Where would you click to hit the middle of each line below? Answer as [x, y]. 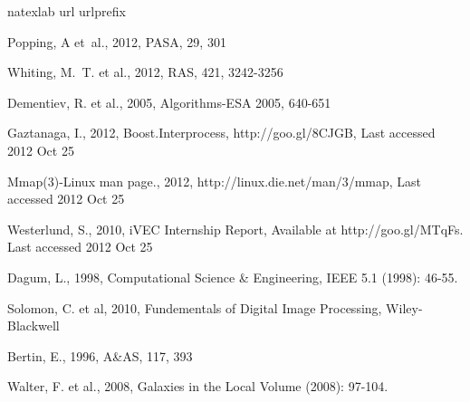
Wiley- [404, 307]
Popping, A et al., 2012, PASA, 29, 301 [117, 41]
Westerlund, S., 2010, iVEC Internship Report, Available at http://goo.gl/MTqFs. [235, 229]
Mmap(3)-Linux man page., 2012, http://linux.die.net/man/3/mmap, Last [215, 181]
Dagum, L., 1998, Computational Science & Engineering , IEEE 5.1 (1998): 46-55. [233, 277]
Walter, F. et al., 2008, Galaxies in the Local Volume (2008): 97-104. [198, 386]
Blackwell [34, 325]
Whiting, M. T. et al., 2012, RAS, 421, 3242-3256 [145, 72]
